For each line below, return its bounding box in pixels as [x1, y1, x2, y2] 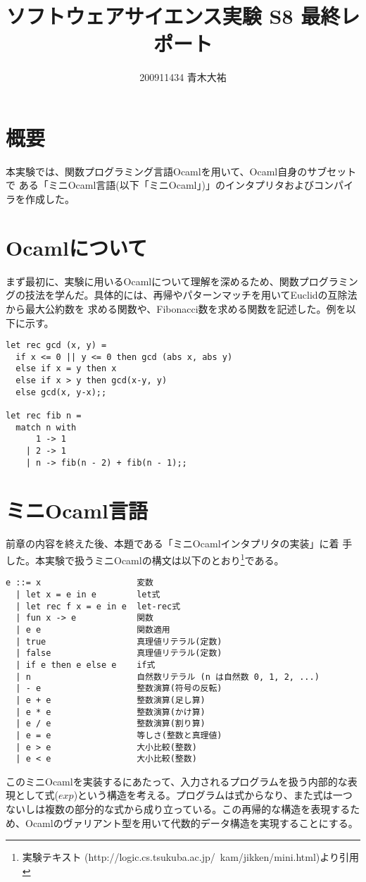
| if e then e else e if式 [15, 659, 156, 670]
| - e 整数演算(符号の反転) [15, 683, 222, 694]
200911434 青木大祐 [139, 70, 227, 85]
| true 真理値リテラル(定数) [15, 636, 222, 647]
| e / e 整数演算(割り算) [15, 719, 206, 729]
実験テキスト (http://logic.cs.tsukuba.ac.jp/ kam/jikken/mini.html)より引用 [22, 850, 360, 864]
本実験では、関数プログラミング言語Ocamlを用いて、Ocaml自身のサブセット [6, 163, 357, 178]
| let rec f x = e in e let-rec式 [15, 601, 181, 611]
